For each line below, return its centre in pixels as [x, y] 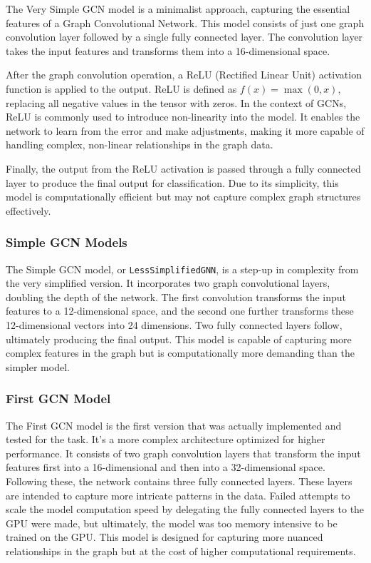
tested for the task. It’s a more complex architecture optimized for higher [166, 439]
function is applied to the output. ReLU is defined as [121, 88]
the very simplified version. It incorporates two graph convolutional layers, [168, 283]
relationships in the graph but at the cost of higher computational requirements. [181, 551]
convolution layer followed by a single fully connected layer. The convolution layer [184, 37]
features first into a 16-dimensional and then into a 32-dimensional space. [166, 467]
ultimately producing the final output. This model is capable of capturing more [179, 339]
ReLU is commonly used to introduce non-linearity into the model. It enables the [183, 117]
